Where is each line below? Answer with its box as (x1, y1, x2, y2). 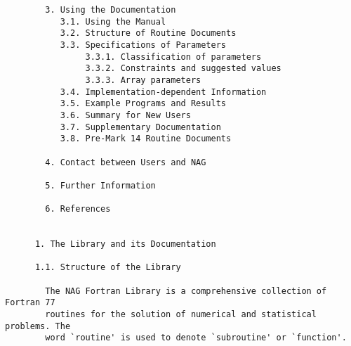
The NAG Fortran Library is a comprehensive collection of (45, 286, 327, 296)
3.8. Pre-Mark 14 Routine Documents (60, 134, 232, 144)
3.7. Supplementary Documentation (60, 122, 221, 132)
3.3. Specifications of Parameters (60, 39, 226, 50)
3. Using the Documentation (45, 5, 176, 15)
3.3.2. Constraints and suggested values (85, 63, 282, 74)
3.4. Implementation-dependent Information (60, 86, 267, 97)
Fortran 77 (5, 297, 55, 308)
